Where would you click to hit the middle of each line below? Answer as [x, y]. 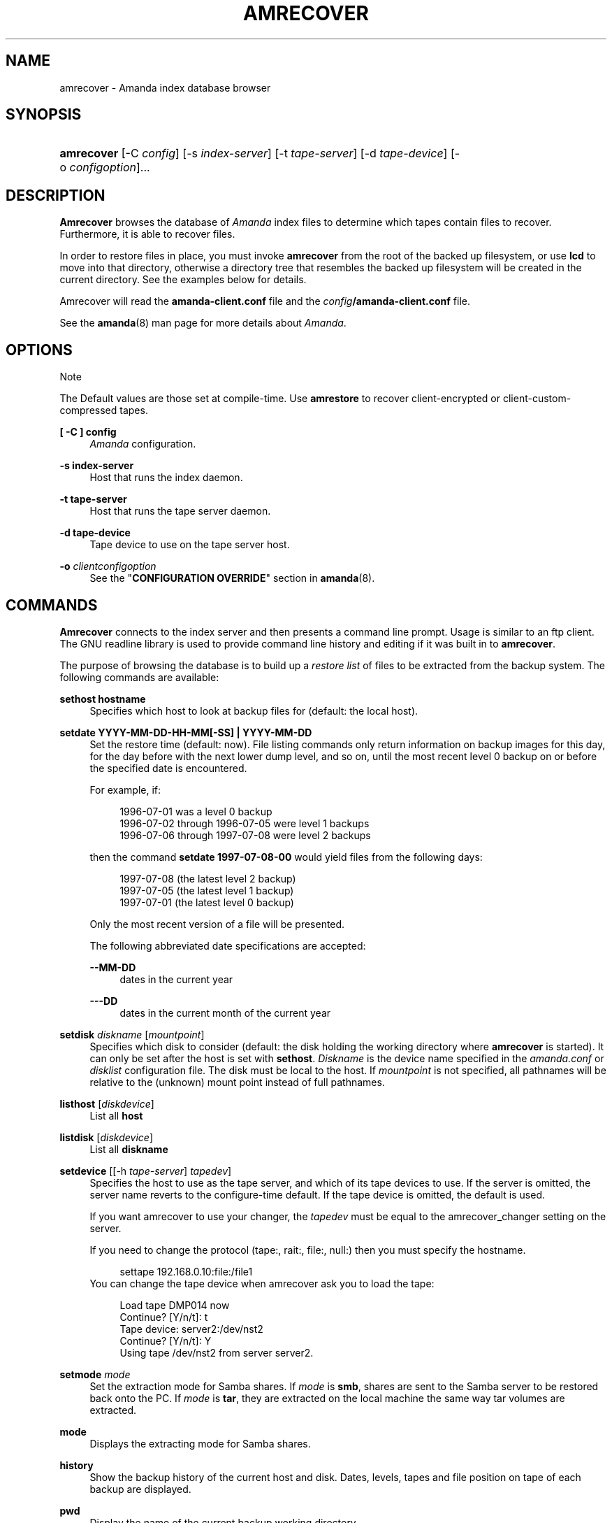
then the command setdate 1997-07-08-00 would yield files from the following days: [286, 857]
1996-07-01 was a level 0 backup [196, 811]
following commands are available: [139, 677]
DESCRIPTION [56, 195]
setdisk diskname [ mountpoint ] [132, 1034]
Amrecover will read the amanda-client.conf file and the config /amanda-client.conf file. [265, 301]
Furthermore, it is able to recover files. [147, 234]
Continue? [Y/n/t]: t [164, 1317]
